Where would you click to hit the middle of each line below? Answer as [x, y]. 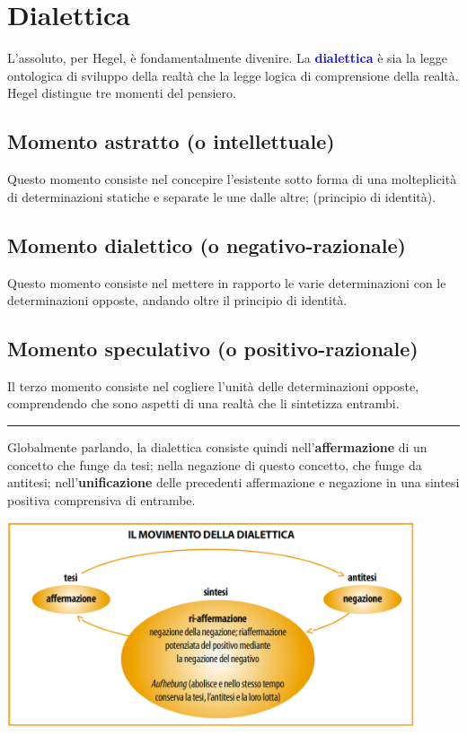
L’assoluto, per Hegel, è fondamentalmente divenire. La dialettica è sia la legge [227, 58]
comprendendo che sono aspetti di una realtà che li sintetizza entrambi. [203, 403]
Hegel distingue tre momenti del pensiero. [122, 93]
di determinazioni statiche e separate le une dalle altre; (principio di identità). [222, 196]
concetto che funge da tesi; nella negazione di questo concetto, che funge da [215, 464]
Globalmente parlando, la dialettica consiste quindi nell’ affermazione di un [217, 447]
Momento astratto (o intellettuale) [171, 141]
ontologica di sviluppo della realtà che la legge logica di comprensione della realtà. [233, 75]
